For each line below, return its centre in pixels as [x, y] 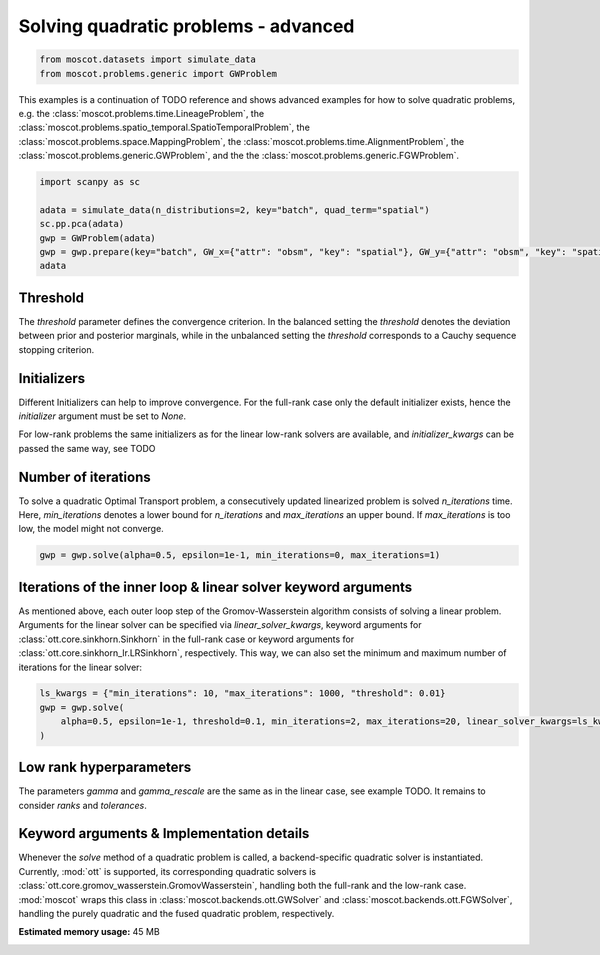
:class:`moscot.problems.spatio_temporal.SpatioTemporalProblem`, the [164, 127]
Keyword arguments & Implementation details [164, 833]
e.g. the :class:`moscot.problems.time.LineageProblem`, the [141, 113]
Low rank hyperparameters [105, 767]
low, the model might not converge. [91, 529]
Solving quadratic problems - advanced [186, 26]
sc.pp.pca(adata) [82, 224]
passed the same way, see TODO [87, 448]
